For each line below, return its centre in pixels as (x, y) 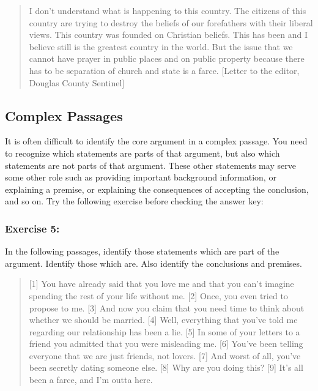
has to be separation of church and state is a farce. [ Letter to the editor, (164, 70)
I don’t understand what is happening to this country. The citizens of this (168, 10)
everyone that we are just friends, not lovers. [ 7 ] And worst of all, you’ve (165, 355)
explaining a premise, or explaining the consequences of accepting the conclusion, (157, 189)
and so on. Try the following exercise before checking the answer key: (134, 201)
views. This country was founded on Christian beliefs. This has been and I (168, 35)
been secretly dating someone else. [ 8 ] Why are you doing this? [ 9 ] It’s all (166, 367)
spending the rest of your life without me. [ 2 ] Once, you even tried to (158, 295)
